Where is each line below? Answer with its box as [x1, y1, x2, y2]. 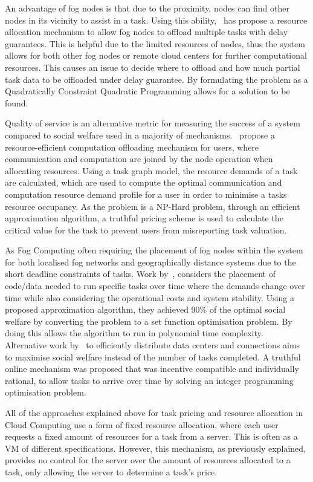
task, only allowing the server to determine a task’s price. [5, 465, 218, 478]
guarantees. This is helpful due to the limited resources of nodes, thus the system [5, 37, 305, 50]
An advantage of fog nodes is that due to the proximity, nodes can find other [5, 2, 289, 14]
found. [5, 96, 28, 109]
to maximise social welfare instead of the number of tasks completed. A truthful [5, 350, 301, 363]
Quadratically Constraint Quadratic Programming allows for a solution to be [5, 85, 290, 97]
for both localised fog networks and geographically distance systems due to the [5, 255, 296, 268]
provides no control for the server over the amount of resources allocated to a [5, 454, 291, 466]
